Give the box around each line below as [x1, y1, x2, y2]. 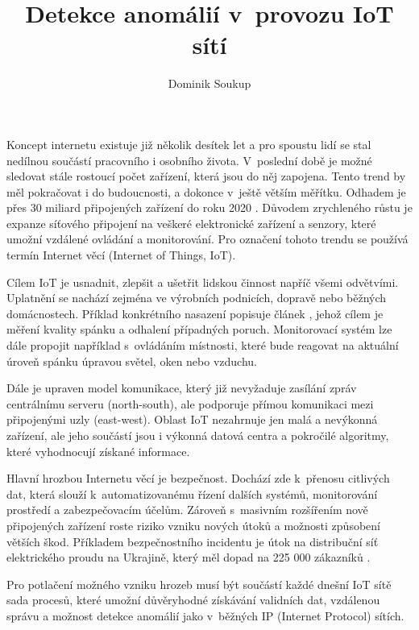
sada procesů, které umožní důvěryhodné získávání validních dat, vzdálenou [6, 591, 380, 608]
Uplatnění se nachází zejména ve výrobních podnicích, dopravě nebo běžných [6, 289, 387, 306]
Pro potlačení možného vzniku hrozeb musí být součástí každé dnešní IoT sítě [6, 575, 392, 592]
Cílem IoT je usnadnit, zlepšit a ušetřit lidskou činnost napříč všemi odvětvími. [6, 273, 399, 290]
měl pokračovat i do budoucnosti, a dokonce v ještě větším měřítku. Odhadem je [6, 183, 406, 200]
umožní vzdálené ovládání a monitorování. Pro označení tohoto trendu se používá [6, 230, 409, 247]
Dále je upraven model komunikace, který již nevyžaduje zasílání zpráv [6, 379, 357, 396]
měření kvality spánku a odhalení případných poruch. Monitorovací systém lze [6, 321, 392, 338]
